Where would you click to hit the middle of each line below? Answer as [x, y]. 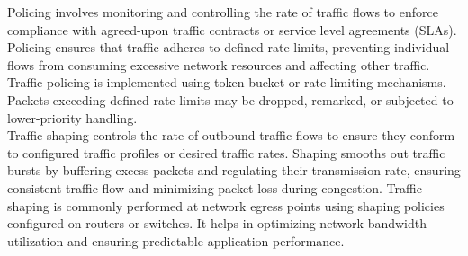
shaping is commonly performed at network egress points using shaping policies [226, 205]
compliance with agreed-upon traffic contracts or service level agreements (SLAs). [232, 29]
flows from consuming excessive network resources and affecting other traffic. [219, 64]
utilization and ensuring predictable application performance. [176, 240]
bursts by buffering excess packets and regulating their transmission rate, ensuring [234, 170]
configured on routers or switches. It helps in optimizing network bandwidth [217, 223]
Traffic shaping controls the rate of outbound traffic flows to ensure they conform [231, 135]
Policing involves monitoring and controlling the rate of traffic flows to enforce [223, 12]
